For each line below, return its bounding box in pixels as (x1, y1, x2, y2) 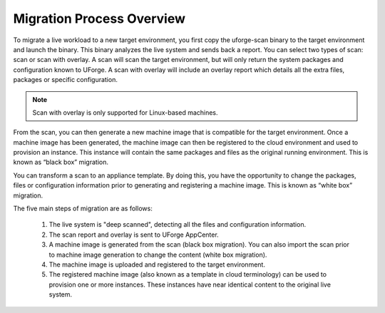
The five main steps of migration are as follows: (13, 204, 153, 213)
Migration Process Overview (13, 11, 185, 26)
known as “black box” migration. (13, 158, 109, 167)
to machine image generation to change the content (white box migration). (48, 250, 267, 259)
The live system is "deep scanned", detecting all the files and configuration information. (48, 220, 307, 229)
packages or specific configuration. (13, 76, 118, 84)
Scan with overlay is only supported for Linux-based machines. (32, 108, 218, 117)
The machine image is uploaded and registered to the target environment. (48, 260, 265, 269)
